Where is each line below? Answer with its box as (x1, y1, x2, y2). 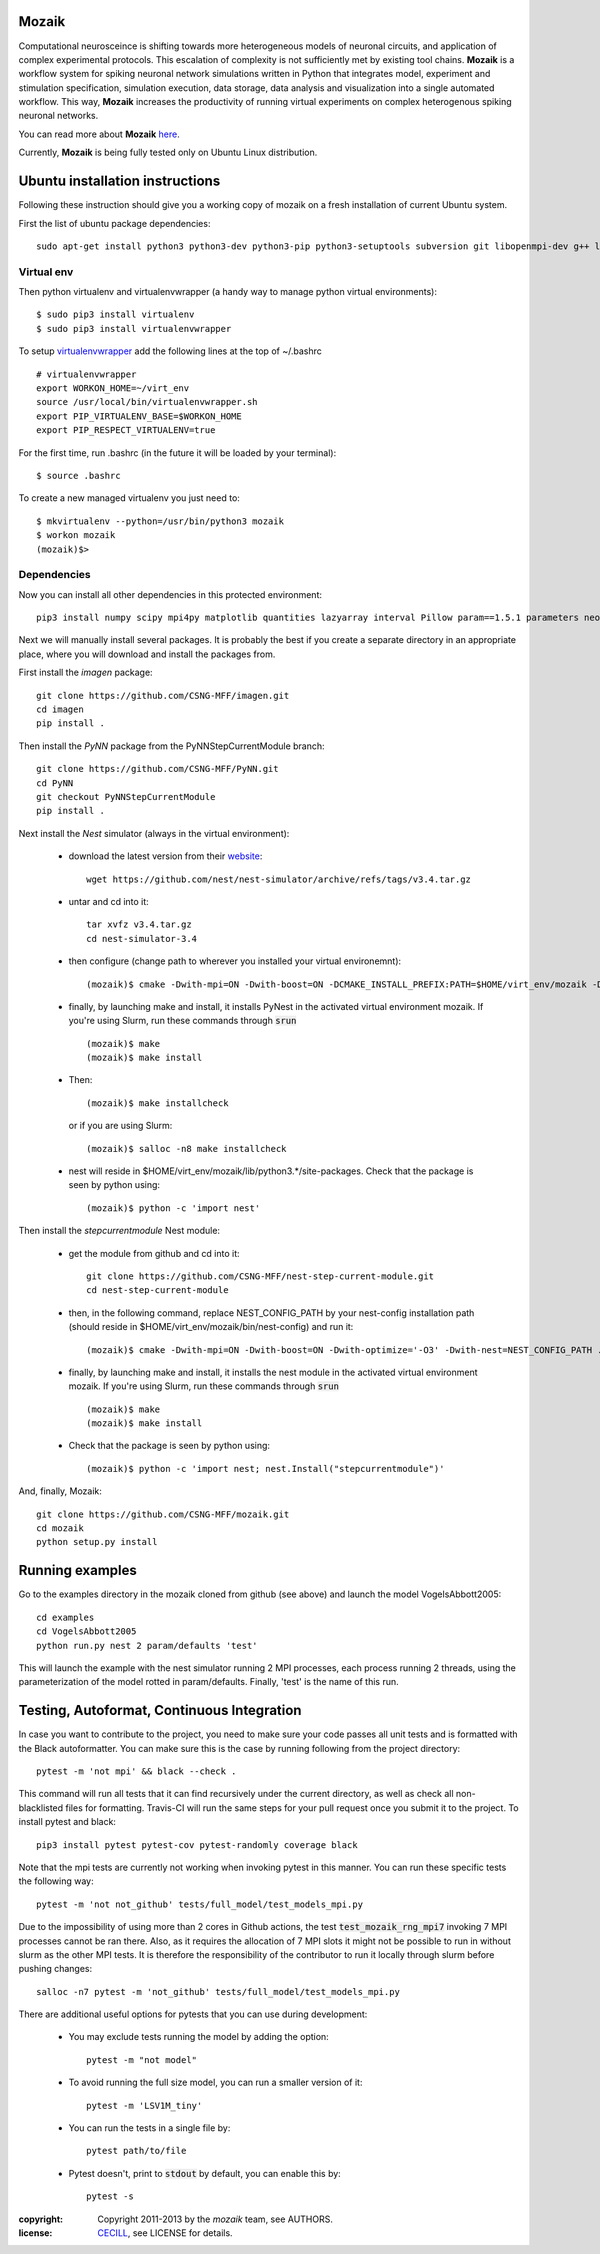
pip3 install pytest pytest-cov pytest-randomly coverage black (36, 1839, 359, 1850)
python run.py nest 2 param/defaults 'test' (36, 1640, 259, 1651)
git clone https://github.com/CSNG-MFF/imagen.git (36, 690, 290, 701)
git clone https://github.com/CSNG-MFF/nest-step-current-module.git (86, 1270, 435, 1282)
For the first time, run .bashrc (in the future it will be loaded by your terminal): (18, 446, 337, 459)
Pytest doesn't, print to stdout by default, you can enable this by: (68, 2167, 342, 2179)
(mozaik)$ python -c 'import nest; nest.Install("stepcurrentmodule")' (86, 1463, 445, 1474)
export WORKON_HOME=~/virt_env (36, 383, 190, 394)
